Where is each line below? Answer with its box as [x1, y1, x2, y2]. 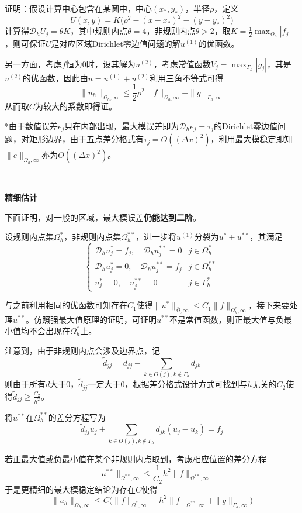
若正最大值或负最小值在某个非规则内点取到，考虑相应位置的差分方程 [5, 452, 266, 464]
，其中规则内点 [70, 25, 128, 37]
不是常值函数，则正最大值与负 [169, 313, 284, 325]
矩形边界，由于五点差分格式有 [29, 133, 144, 145]
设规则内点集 [5, 230, 54, 243]
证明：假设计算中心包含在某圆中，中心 [5, 2, 152, 14]
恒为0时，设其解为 [65, 57, 136, 70]
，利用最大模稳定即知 [210, 133, 293, 145]
